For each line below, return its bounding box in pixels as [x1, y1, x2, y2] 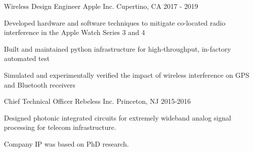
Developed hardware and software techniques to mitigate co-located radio [4, 17, 225, 28]
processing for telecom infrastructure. [4, 122, 116, 132]
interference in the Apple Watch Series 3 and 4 [4, 27, 145, 37]
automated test [4, 53, 50, 63]
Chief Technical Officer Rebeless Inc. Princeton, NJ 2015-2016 [4, 96, 191, 106]
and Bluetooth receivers [4, 79, 76, 90]
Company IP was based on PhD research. [4, 138, 129, 149]
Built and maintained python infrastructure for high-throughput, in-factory [4, 43, 231, 54]
